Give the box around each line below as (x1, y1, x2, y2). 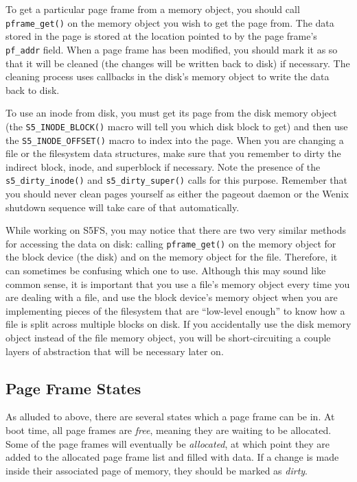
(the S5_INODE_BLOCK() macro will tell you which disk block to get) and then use (5, 119, 348, 133)
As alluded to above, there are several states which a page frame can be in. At (5, 409, 335, 424)
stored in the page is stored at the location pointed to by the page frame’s (5, 29, 317, 43)
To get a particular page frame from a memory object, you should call (5, 2, 300, 16)
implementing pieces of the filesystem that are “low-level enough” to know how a (5, 303, 345, 317)
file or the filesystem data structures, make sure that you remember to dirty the (5, 146, 341, 160)
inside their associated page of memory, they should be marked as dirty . (5, 463, 308, 477)
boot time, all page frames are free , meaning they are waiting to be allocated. (5, 423, 332, 437)
